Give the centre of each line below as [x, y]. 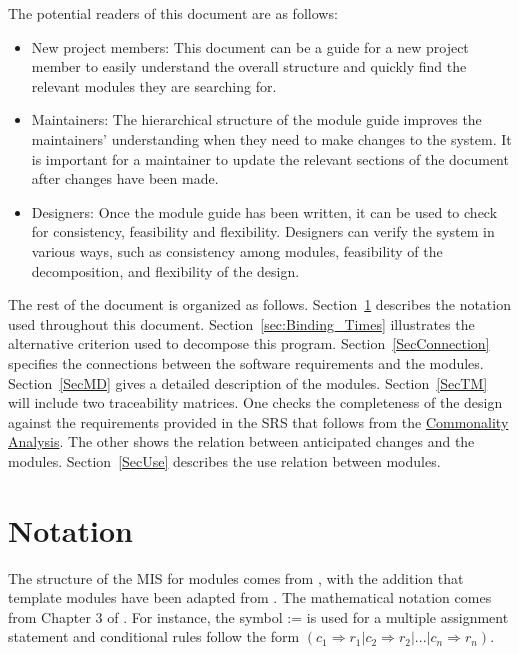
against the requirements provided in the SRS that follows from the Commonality [258, 421]
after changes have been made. [125, 178]
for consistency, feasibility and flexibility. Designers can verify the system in [263, 231]
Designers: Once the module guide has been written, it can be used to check [264, 211]
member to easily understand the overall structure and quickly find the [249, 66]
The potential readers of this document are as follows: [173, 13]
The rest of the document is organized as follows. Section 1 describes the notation [259, 304]
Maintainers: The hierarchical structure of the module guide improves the [256, 119]
